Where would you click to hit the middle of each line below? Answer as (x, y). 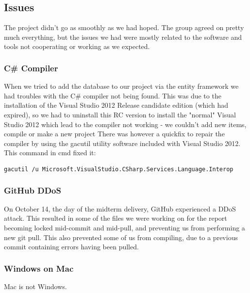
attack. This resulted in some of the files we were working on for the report (116, 218)
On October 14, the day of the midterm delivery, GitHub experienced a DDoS (120, 208)
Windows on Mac (39, 268)
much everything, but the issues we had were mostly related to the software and (123, 37)
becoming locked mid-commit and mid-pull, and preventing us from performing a (125, 227)
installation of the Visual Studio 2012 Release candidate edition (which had (116, 105)
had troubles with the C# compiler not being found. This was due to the (113, 95)
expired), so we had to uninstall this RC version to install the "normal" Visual (120, 114)
